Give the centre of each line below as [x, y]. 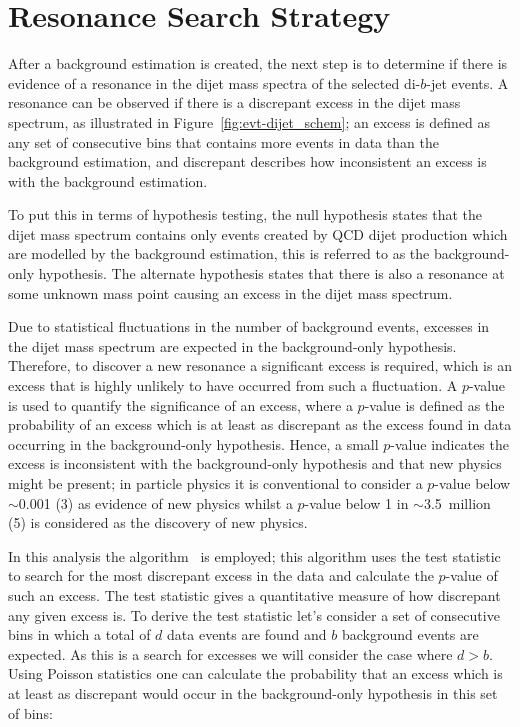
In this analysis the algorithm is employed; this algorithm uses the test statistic [254, 555]
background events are [410, 634]
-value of [471, 575]
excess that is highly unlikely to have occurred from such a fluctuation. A [233, 385]
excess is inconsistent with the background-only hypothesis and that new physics [255, 463]
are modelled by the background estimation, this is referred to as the [219, 253]
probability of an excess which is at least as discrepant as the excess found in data [260, 424]
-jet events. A [467, 82]
